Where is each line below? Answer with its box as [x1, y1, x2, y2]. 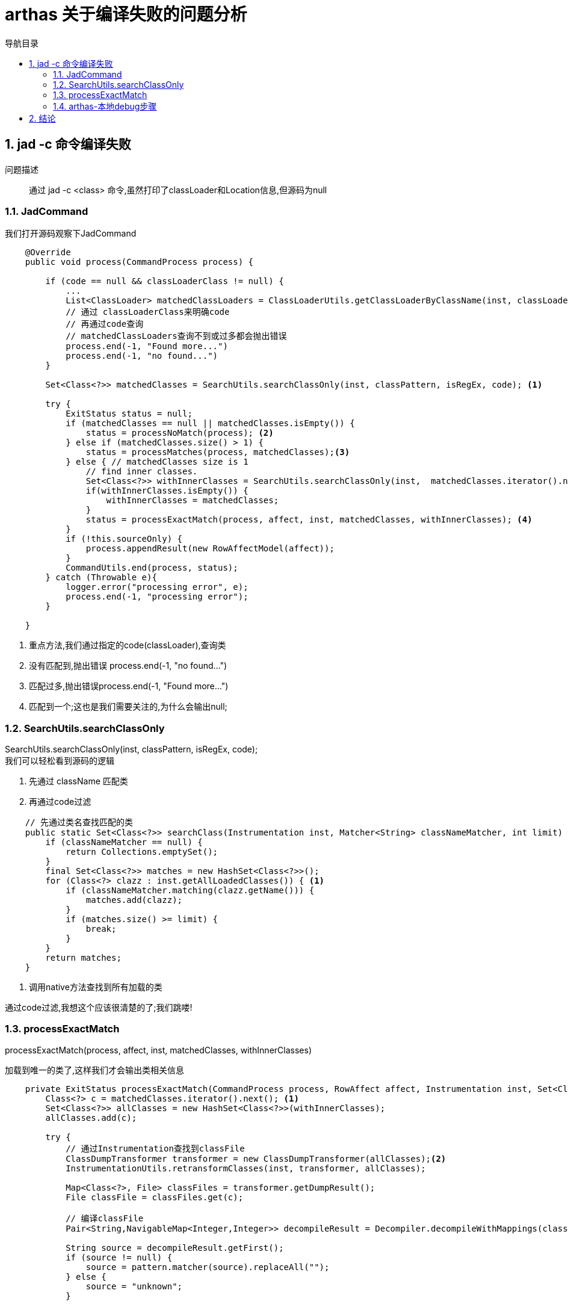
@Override [25, 247, 71, 258]
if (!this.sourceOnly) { [66, 534, 183, 544]
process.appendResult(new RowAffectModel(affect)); [85, 544, 335, 554]
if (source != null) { [66, 1252, 173, 1262]
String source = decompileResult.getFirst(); [66, 1242, 284, 1253]
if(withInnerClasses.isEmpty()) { [85, 486, 248, 496]
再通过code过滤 [29, 796, 91, 807]
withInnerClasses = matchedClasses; [106, 495, 279, 506]
